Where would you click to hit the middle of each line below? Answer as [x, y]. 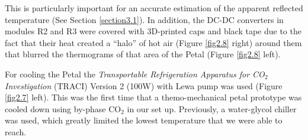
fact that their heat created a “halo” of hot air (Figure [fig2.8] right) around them [153, 42]
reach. [16, 131]
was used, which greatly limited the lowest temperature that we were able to [144, 120]
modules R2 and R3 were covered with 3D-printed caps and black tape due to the [153, 31]
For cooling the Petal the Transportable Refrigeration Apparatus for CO [135, 74]
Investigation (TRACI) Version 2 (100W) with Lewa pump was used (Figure [144, 85]
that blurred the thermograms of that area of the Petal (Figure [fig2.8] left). [143, 54]
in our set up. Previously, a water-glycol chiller [212, 108]
